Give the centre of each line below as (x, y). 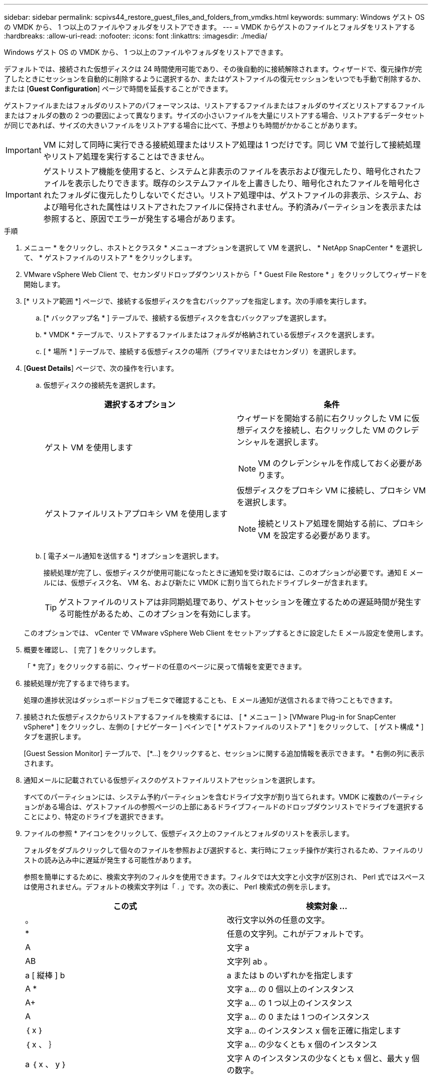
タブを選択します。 (54, 737)
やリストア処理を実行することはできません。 (126, 157)
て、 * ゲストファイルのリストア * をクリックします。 (110, 258)
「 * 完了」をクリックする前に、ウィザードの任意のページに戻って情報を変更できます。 (165, 666)
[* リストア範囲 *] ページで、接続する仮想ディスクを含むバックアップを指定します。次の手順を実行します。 (197, 301)
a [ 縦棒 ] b (45, 975)
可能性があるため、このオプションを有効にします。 (161, 614)
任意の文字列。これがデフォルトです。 (298, 934)
